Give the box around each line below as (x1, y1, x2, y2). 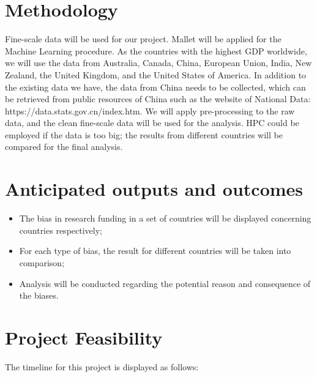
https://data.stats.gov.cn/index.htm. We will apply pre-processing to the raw (5, 104, 295, 117)
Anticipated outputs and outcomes (5, 176, 304, 201)
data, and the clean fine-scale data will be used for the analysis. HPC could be (5, 116, 299, 129)
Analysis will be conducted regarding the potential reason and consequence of (19, 277, 311, 289)
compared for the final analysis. (5, 140, 123, 153)
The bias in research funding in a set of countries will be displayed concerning (19, 212, 311, 225)
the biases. (19, 289, 59, 302)
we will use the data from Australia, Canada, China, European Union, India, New (5, 56, 312, 69)
